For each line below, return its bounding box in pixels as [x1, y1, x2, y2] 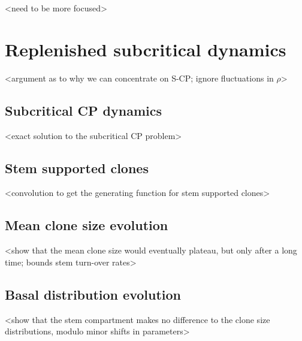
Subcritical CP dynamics [5, 101, 162, 119]
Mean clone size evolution [5, 216, 168, 234]
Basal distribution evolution [5, 285, 181, 303]
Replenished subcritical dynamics [5, 37, 286, 61]
